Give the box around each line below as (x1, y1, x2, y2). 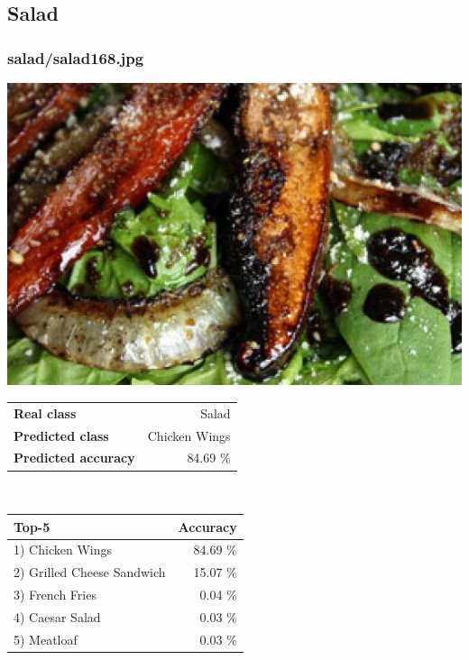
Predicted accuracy (14, 448, 135, 467)
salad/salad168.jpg (7, 46, 144, 69)
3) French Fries (14, 585, 97, 604)
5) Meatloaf (14, 629, 78, 648)
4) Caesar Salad (14, 607, 101, 626)
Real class (14, 403, 77, 422)
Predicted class (14, 426, 109, 445)
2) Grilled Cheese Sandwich (14, 563, 166, 582)
